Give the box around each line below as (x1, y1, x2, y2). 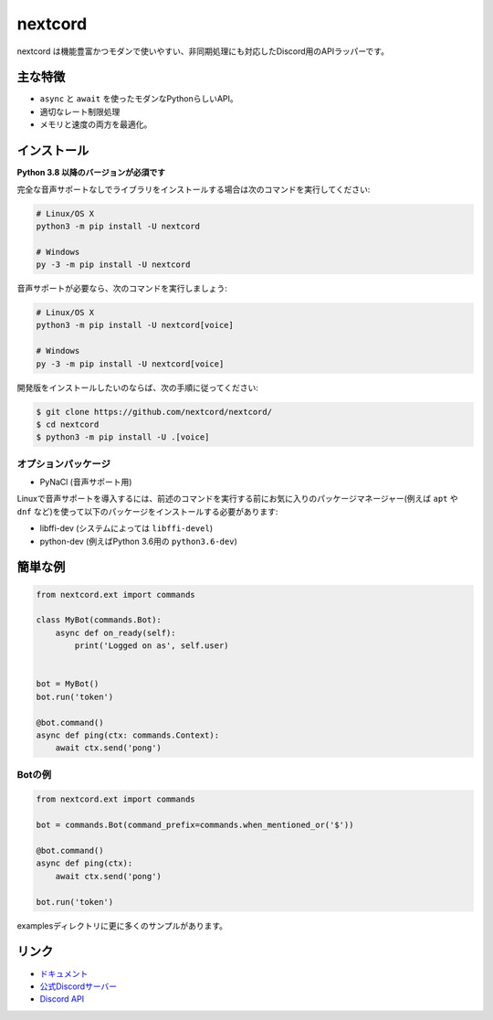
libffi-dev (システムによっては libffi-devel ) (39, 523, 214, 534)
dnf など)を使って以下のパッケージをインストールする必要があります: (16, 505, 278, 516)
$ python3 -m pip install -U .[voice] (36, 432, 210, 442)
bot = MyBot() (36, 679, 100, 689)
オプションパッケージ (16, 457, 111, 470)
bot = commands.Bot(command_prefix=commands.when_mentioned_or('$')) (36, 820, 354, 831)
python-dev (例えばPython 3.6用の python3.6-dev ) (39, 536, 237, 547)
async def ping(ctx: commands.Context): (36, 729, 219, 740)
